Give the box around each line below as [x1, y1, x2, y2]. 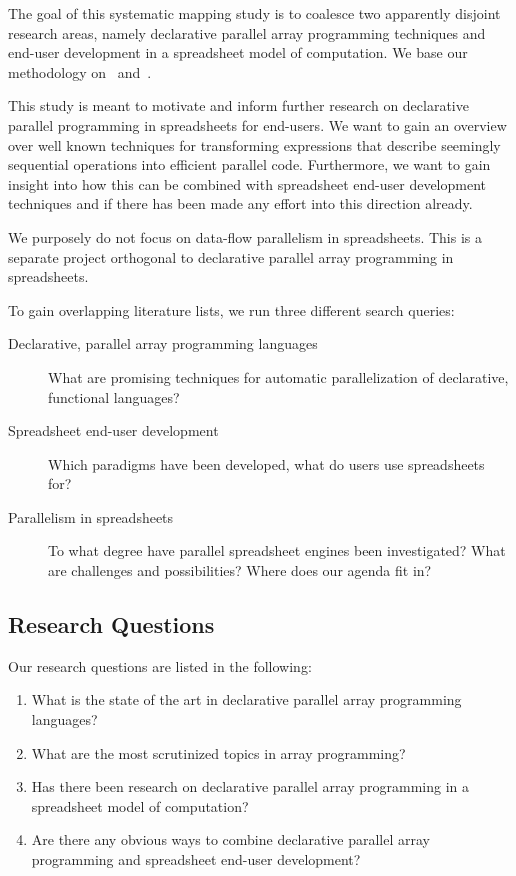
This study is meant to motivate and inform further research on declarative [8, 95, 469, 116]
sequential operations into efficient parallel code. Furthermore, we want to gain [8, 154, 491, 175]
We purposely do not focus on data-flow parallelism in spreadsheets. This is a [8, 226, 483, 247]
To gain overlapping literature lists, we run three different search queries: [8, 299, 455, 320]
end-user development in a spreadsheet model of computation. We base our [8, 42, 468, 63]
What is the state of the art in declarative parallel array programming [31, 689, 462, 710]
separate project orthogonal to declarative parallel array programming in [8, 246, 454, 267]
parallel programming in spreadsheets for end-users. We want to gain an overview [8, 114, 507, 135]
